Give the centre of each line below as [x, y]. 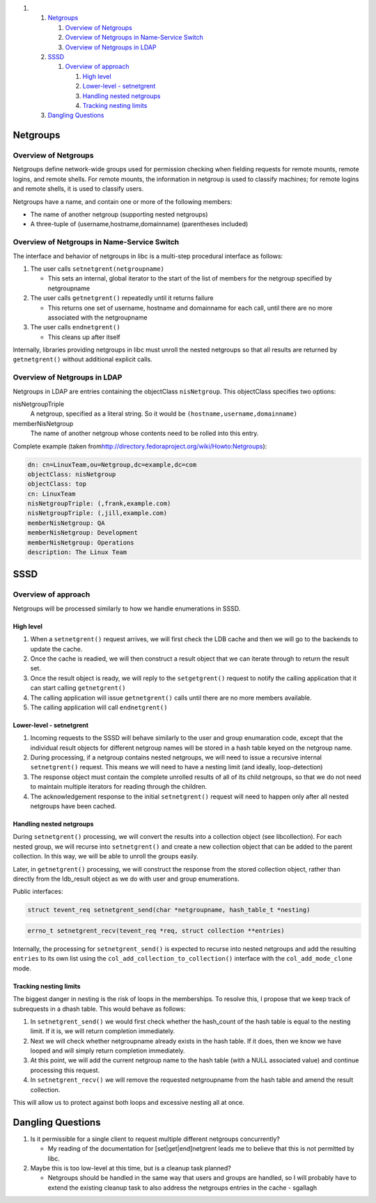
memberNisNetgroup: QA [66, 523]
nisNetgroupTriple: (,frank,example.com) [99, 504]
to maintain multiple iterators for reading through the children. [119, 787]
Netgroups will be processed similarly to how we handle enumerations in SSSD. [127, 608]
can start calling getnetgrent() [78, 688]
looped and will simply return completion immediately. [108, 1051]
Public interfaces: [38, 892]
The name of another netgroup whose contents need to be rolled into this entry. [144, 433]
